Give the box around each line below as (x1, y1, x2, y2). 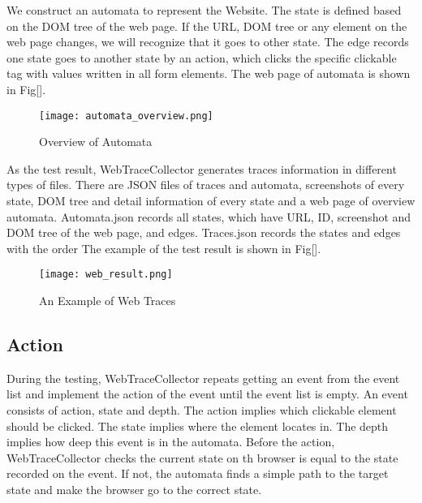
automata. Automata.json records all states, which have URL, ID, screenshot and (6, 208, 411, 225)
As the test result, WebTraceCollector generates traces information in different (6, 160, 397, 177)
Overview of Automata (39, 133, 153, 150)
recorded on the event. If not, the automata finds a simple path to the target (6, 465, 389, 482)
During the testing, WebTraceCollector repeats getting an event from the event (6, 369, 400, 386)
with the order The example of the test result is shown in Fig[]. (6, 239, 321, 256)
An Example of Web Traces (39, 292, 176, 309)
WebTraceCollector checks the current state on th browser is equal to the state (6, 449, 398, 466)
